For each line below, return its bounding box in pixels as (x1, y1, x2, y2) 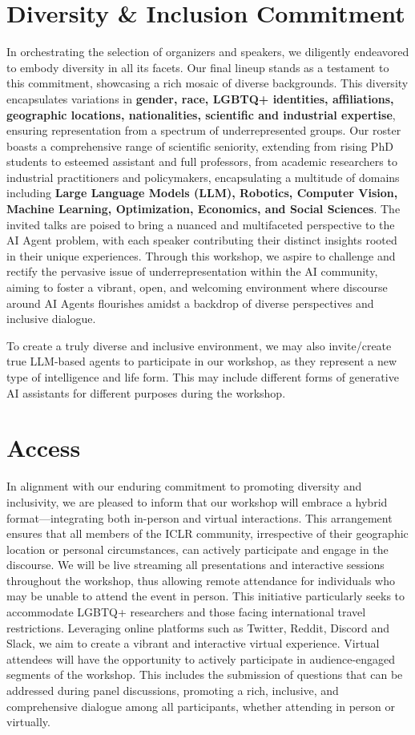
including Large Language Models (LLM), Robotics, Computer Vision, (6, 184, 398, 201)
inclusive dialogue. (6, 310, 96, 327)
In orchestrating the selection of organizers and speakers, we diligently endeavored (6, 43, 409, 60)
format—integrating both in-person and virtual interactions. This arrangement (6, 509, 393, 526)
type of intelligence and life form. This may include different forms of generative (6, 369, 399, 385)
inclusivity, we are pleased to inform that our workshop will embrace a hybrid (6, 493, 388, 510)
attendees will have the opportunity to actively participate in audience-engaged (6, 650, 396, 667)
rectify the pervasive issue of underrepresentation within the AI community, (6, 263, 378, 280)
